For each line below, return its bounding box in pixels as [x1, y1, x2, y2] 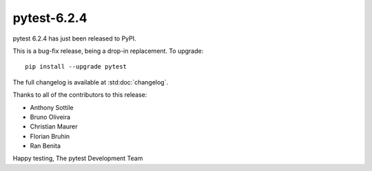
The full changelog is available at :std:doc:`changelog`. [12, 78, 169, 86]
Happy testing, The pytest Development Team [12, 155, 143, 163]
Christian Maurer [30, 122, 78, 130]
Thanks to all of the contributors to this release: [12, 91, 147, 99]
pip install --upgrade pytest [25, 62, 127, 71]
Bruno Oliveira [30, 113, 71, 121]
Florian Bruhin [30, 132, 70, 140]
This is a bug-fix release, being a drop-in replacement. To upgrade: [12, 47, 204, 55]
